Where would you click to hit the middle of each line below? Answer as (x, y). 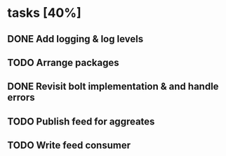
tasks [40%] (45, 13)
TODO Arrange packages (63, 62)
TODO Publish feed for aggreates (81, 121)
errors (21, 97)
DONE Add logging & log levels (75, 39)
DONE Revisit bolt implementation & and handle (113, 87)
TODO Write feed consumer (69, 145)
